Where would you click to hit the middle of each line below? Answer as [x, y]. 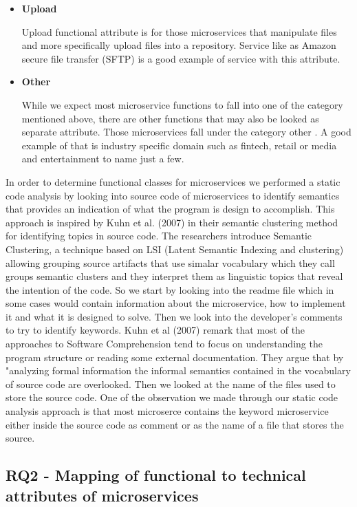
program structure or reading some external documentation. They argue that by [175, 357]
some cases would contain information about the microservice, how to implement [176, 303]
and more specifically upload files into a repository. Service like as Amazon [179, 45]
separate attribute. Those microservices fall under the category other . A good [186, 132]
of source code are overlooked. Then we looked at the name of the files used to [171, 384]
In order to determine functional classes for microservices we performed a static [173, 181]
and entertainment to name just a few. [103, 159]
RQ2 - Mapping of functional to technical [156, 475]
